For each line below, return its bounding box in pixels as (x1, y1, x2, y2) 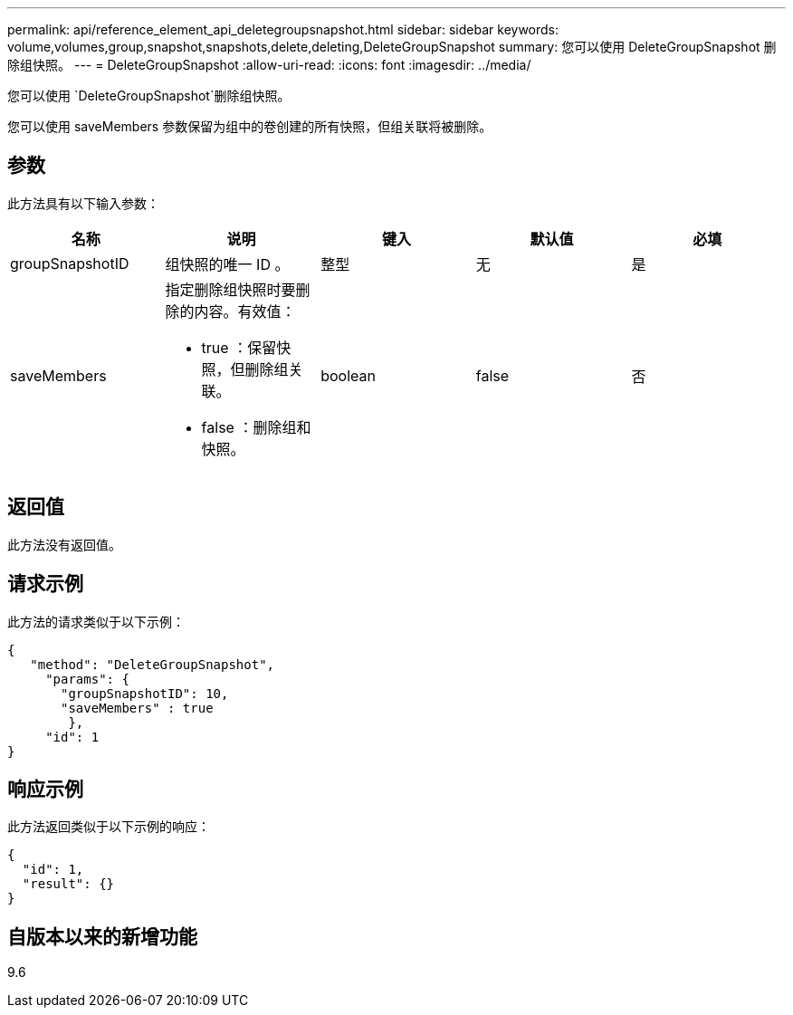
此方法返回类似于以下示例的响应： (7, 819, 210, 835)
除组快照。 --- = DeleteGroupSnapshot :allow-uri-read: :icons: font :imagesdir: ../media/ (7, 57, 531, 72)
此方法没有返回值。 (7, 536, 121, 552)
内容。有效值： (194, 302, 296, 321)
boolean (320, 366, 376, 385)
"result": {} (22, 876, 115, 892)
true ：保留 (201, 338, 277, 357)
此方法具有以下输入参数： (7, 195, 159, 211)
